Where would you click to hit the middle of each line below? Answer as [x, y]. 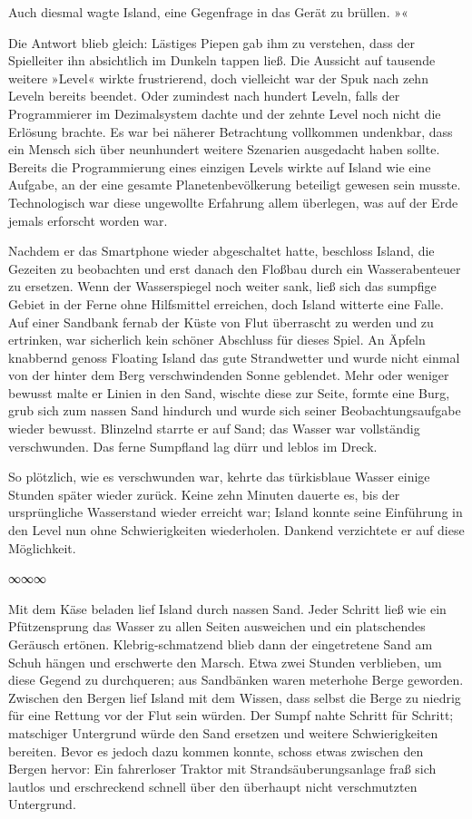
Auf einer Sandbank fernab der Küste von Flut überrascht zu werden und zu [221, 322]
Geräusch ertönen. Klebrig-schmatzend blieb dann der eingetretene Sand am [221, 644]
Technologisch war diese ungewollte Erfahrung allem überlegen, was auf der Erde [233, 202]
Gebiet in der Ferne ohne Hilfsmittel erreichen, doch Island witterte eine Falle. [226, 303]
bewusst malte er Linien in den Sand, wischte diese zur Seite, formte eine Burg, [229, 392]
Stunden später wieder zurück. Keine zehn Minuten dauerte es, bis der [204, 494]
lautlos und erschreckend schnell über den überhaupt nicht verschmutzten [213, 786]
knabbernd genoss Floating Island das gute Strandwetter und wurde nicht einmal [234, 357]
